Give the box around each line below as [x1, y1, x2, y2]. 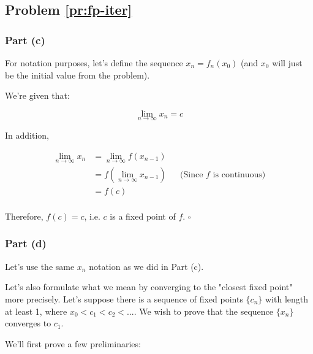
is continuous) [213, 170, 266, 179]
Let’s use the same [5, 260, 75, 272]
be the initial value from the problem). [5, 68, 150, 81]
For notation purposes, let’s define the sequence [5, 56, 183, 69]
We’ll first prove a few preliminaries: [5, 337, 141, 350]
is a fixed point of [110, 209, 176, 222]
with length [265, 292, 309, 305]
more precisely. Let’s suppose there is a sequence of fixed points [5, 292, 243, 305]
